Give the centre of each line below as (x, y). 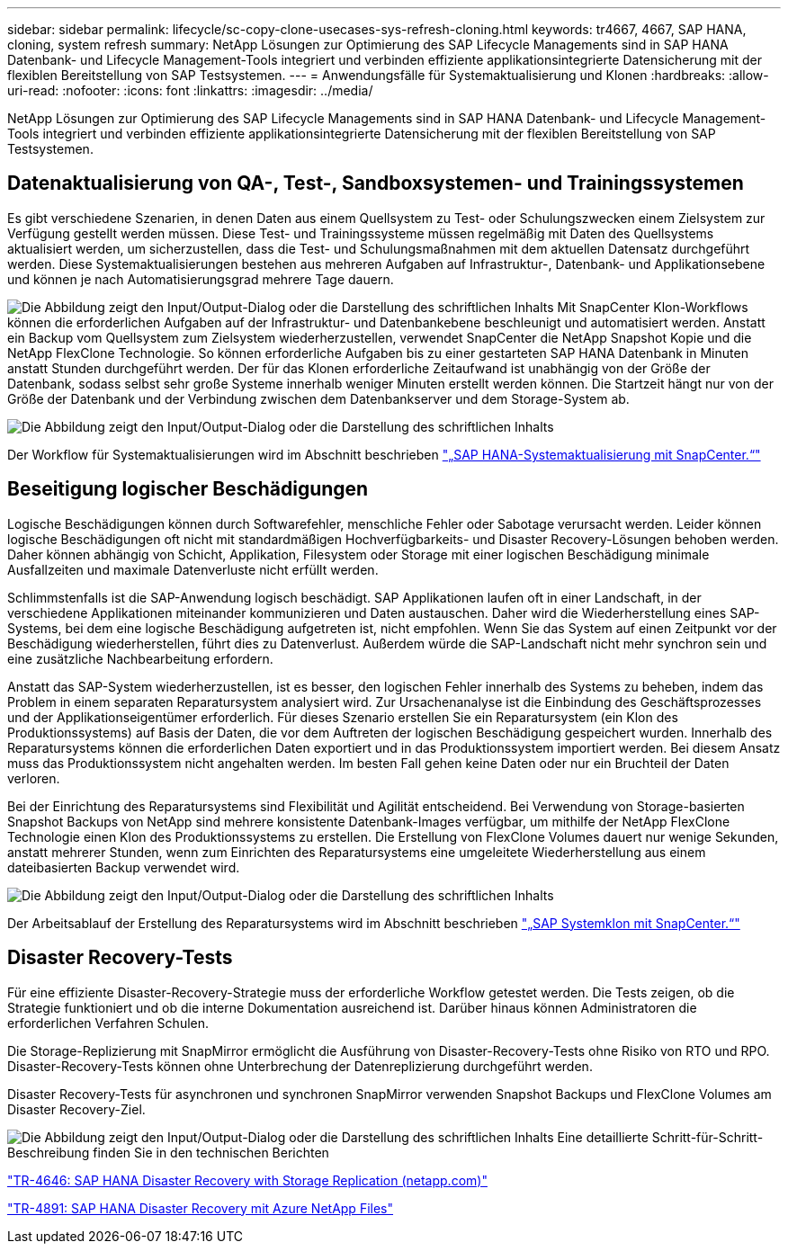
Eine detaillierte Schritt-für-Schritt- (660, 1137)
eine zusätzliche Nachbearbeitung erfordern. (140, 658)
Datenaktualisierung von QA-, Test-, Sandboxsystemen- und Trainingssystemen (376, 183)
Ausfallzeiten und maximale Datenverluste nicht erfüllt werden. (193, 569)
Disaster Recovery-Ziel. (76, 1109)
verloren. (34, 778)
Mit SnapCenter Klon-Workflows (653, 307)
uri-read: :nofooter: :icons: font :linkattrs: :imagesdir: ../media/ (190, 90)
